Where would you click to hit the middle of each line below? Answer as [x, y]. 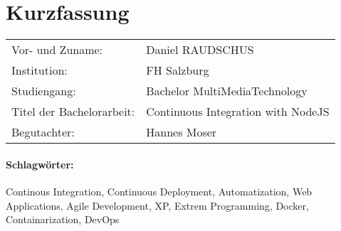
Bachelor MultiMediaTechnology [227, 91]
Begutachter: [43, 132]
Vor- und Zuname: [57, 50]
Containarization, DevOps [63, 219]
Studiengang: [44, 91]
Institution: [40, 70]
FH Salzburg [178, 70]
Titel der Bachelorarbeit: [73, 112]
